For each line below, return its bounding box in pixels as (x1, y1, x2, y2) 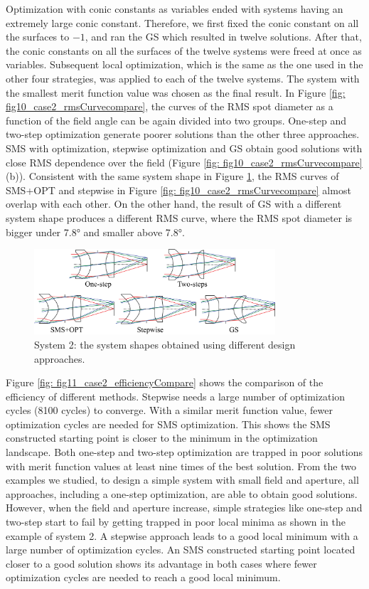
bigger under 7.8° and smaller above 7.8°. (6, 224, 185, 239)
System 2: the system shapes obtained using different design (34, 336, 296, 351)
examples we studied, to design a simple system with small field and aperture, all (6, 472, 359, 487)
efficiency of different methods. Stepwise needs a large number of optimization (6, 388, 346, 403)
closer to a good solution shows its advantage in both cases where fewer (6, 556, 317, 571)
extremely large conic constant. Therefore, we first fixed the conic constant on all (6, 15, 359, 30)
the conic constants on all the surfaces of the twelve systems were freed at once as (6, 43, 362, 58)
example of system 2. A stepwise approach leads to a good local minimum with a (6, 528, 358, 543)
